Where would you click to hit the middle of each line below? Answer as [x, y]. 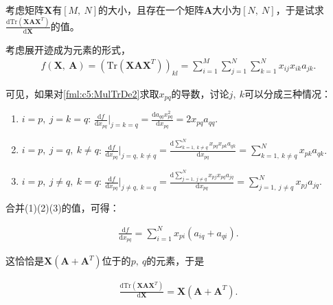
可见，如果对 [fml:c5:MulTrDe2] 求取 [82, 93]
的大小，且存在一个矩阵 [151, 10]
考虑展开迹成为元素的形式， [68, 49]
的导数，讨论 [200, 93]
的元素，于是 [175, 261]
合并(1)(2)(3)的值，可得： [62, 207]
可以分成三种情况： [288, 93]
